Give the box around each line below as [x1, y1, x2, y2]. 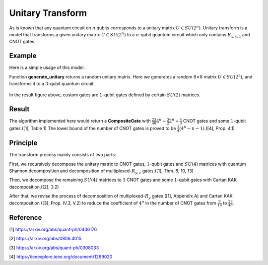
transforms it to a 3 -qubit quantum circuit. [9, 81, 95, 87]
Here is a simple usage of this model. [9, 65, 85, 70]
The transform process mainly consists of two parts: [9, 152, 116, 158]
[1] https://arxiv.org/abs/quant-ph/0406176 [9, 226, 97, 232]
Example [9, 52, 37, 60]
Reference [9, 213, 42, 222]
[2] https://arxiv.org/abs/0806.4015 [9, 236, 82, 242]
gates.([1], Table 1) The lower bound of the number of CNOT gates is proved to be [9, 126, 176, 132]
